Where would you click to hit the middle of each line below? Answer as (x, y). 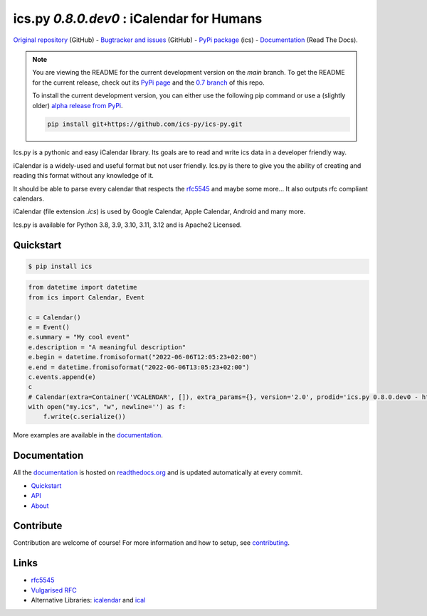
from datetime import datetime (83, 287)
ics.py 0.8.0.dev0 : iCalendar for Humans (138, 18)
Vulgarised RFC (54, 590)
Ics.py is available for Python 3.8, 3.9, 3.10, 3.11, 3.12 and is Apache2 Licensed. (127, 225)
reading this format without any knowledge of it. (84, 176)
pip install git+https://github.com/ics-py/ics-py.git (145, 124)
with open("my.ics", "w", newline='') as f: (107, 407)
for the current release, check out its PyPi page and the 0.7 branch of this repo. (148, 83)
